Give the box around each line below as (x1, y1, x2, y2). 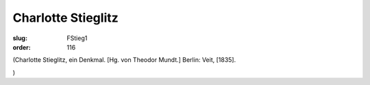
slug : (12, 34, 27, 42)
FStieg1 (66, 34, 88, 42)
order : (12, 43, 31, 51)
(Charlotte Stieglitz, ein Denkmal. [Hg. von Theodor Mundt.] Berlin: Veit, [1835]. (12, 56, 236, 64)
